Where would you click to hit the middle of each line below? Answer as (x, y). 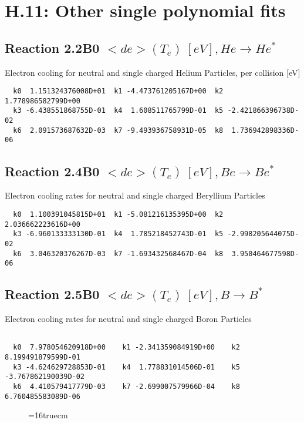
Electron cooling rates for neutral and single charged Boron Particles (128, 319)
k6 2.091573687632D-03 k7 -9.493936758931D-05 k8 (118, 130)
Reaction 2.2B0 (52, 47)
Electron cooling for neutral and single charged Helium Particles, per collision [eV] (153, 72)
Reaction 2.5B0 (52, 294)
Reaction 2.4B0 (52, 171)
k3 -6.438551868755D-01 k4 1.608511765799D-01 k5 (118, 111)
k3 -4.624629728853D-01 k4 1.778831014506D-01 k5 (126, 367)
